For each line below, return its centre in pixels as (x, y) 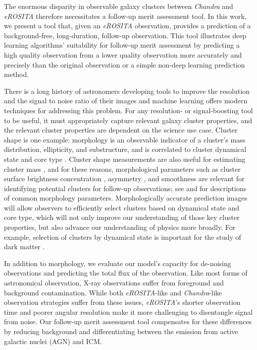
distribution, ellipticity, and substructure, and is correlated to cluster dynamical (125, 149)
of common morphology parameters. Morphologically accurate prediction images (126, 198)
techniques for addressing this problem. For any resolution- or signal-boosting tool (128, 110)
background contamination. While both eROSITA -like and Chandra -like (113, 292)
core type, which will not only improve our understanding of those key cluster (122, 217)
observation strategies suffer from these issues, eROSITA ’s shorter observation (122, 302)
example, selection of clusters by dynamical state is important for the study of (123, 237)
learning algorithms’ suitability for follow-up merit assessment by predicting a (122, 45)
